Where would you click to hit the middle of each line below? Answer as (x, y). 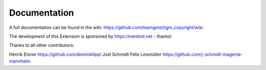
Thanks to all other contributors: (42, 45)
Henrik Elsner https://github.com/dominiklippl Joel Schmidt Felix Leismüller (85, 54)
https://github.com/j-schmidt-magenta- (203, 54)
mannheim (20, 61)
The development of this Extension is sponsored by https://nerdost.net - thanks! (90, 36)
